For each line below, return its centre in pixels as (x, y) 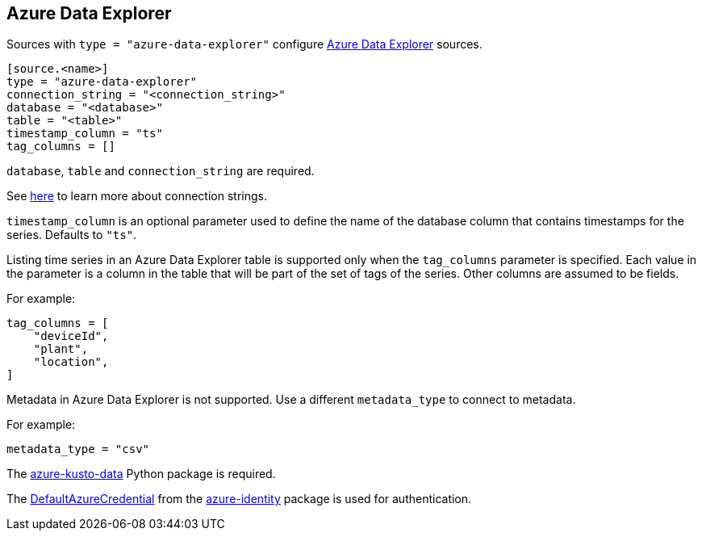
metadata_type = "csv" (78, 449)
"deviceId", (71, 336)
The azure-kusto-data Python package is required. (141, 474)
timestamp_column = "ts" (85, 134)
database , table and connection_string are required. (161, 171)
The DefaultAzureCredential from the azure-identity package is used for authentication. (239, 499)
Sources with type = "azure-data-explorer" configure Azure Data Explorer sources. (244, 44)
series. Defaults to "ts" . (72, 235)
